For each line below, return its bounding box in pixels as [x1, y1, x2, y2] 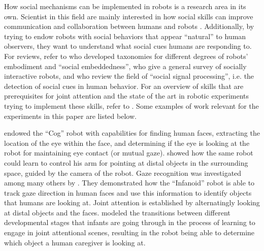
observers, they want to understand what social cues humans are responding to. [4, 41, 252, 51]
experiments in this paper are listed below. [4, 110, 137, 121]
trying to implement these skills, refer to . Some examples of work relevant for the [4, 100, 259, 111]
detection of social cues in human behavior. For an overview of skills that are [4, 80, 244, 91]
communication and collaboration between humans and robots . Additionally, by [4, 21, 254, 32]
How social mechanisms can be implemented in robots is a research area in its [4, 1, 246, 11]
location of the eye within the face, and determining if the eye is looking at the [4, 137, 250, 148]
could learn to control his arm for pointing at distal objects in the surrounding [4, 157, 248, 168]
